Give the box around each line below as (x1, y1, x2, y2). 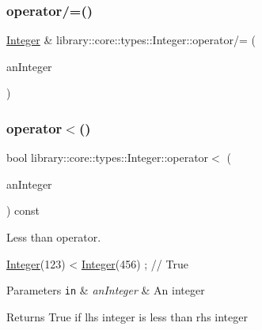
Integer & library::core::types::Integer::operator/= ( (6, 32, 256, 48)
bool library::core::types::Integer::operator (6, 149, 209, 166)
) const (6, 202, 40, 219)
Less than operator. (6, 229, 101, 245)
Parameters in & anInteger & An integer (6, 282, 205, 298)
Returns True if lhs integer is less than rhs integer (6, 308, 248, 324)
